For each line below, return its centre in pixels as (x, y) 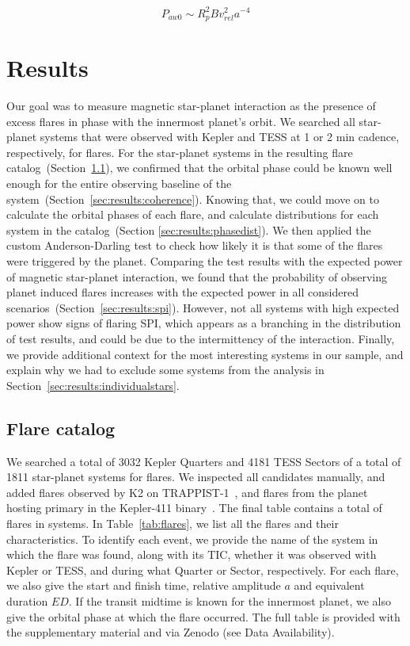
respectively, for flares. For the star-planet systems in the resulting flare (180, 152)
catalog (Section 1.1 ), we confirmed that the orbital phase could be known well (199, 168)
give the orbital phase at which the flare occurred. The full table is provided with (203, 616)
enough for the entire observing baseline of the (119, 183)
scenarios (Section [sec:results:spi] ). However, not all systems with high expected (203, 307)
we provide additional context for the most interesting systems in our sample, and (205, 354)
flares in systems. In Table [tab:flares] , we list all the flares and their (173, 523)
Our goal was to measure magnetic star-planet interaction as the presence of (191, 106)
